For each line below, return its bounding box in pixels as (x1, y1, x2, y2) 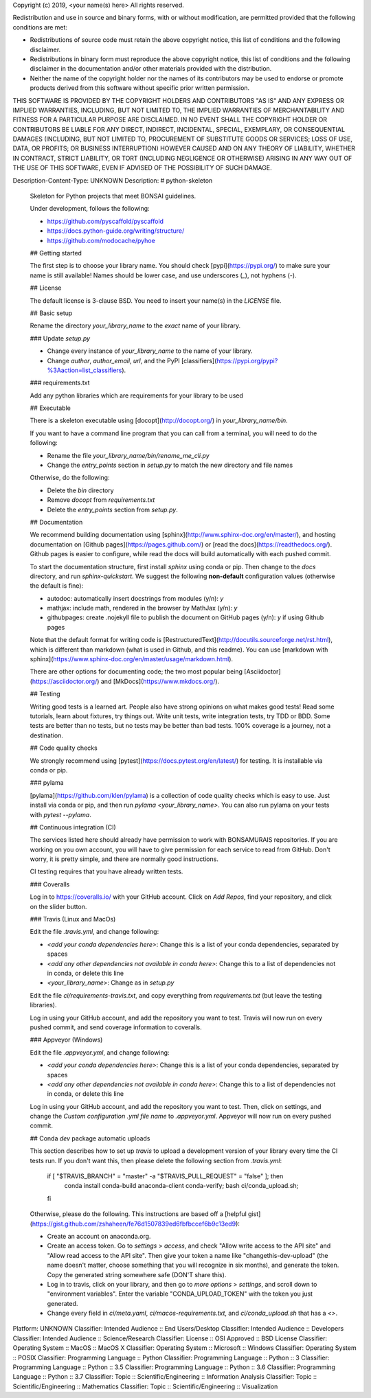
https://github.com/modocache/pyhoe (47, 236, 156, 244)
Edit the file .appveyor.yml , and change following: (30, 1048, 170, 1057)
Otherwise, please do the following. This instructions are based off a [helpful (30, 1210, 247, 1218)
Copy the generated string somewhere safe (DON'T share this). (47, 1270, 227, 1279)
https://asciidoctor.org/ (32, 677, 98, 685)
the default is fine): (30, 582, 84, 590)
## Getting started (30, 249, 82, 257)
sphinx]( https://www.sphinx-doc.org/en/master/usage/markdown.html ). (30, 655, 234, 663)
